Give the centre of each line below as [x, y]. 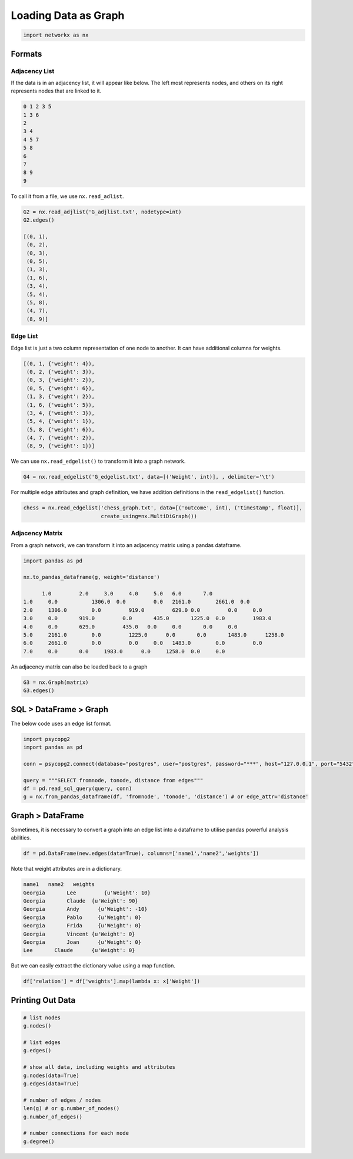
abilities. [21, 838]
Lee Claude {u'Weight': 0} [79, 950]
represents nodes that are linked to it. [56, 91]
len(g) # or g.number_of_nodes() [71, 1109]
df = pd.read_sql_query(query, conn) [78, 788]
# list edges [42, 1043]
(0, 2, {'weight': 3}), [61, 372]
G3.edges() [39, 691]
